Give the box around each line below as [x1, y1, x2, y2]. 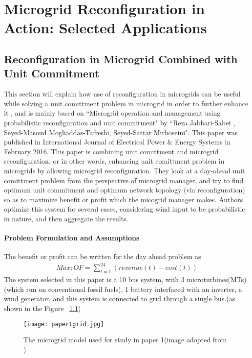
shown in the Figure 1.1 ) [4, 303, 81, 313]
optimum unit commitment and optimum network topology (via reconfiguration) [4, 185, 245, 195]
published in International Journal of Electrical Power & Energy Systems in [4, 137, 231, 147]
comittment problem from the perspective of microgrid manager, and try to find [4, 175, 244, 185]
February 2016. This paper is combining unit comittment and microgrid [4, 146, 219, 156]
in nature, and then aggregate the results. [4, 213, 128, 223]
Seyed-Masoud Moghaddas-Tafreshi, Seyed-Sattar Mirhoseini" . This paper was [4, 127, 238, 137]
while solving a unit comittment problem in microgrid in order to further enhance [4, 98, 249, 108]
